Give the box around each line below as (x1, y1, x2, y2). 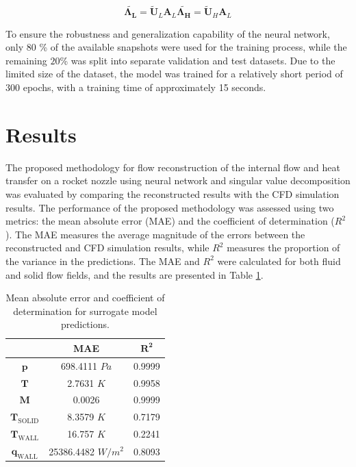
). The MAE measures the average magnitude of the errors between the (5, 227, 305, 241)
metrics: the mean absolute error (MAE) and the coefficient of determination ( (5, 214, 335, 228)
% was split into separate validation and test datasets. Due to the (60, 53, 335, 67)
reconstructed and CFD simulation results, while (5, 240, 209, 255)
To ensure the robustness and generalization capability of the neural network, (5, 26, 330, 40)
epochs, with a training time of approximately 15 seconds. (23, 80, 266, 94)
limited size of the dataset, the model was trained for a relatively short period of (5, 66, 343, 81)
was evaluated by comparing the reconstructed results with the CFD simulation (5, 186, 340, 201)
